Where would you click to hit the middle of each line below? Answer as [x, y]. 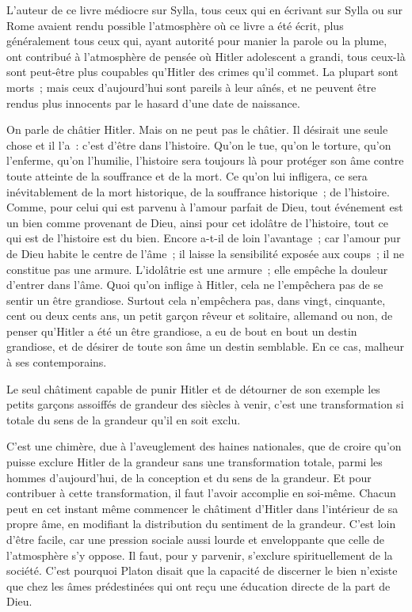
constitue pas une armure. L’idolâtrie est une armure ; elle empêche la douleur [197, 269]
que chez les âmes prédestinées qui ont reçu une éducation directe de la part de [198, 585]
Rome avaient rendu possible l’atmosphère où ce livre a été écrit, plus [175, 25]
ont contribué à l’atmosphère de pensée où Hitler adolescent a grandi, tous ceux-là [206, 56]
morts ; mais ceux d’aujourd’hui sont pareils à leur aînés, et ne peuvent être [191, 87]
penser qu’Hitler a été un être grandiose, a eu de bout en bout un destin [182, 331]
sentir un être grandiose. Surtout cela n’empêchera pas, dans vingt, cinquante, [196, 300]
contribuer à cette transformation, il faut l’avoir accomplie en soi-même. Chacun [201, 493]
